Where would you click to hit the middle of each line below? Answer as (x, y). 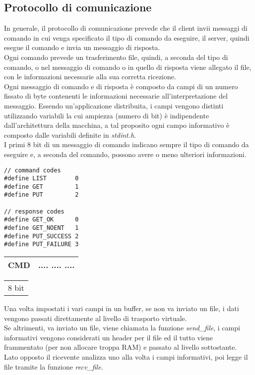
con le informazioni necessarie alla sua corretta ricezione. (90, 77)
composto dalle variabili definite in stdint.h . (70, 134)
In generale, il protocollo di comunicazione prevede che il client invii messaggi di (126, 28)
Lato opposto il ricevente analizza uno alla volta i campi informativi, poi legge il (126, 357)
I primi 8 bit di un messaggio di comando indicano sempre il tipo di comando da (127, 144)
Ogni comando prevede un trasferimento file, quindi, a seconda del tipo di (116, 57)
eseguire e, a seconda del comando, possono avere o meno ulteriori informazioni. (125, 154)
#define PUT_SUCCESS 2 (41, 236)
